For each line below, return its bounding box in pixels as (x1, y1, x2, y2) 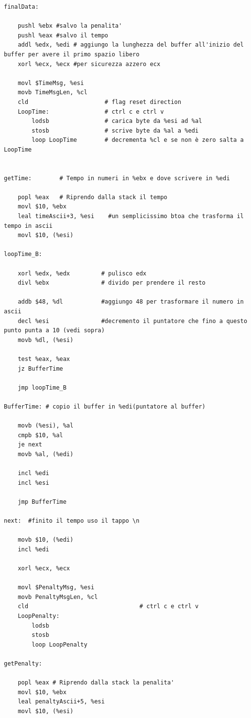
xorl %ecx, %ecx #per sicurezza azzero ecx (17, 60, 161, 68)
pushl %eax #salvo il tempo (17, 32, 108, 39)
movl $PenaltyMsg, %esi (17, 584, 95, 591)
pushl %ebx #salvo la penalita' (17, 22, 122, 30)
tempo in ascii (4, 222, 53, 229)
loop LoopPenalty (32, 641, 87, 648)
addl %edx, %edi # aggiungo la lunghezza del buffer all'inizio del (17, 41, 244, 49)
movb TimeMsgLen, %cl (17, 89, 87, 96)
